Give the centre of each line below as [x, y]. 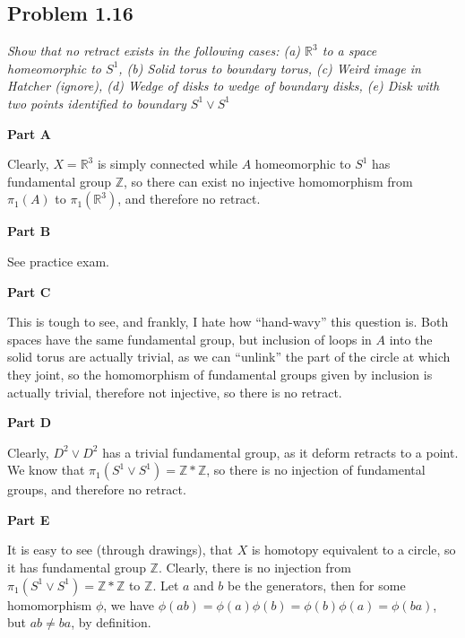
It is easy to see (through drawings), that [120, 550]
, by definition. [111, 622]
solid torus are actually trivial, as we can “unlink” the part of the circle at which [229, 357]
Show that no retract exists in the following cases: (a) [154, 51]
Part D [29, 422]
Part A [29, 133]
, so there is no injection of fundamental [316, 470]
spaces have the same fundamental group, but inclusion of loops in [189, 339]
